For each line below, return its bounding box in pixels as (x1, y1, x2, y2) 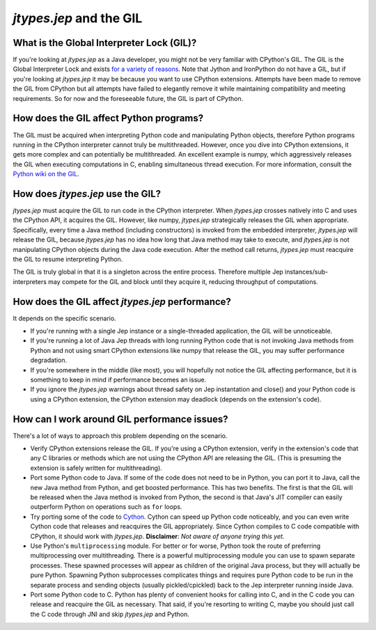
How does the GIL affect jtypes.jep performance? (13, 296, 231, 308)
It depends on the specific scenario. (13, 314, 116, 322)
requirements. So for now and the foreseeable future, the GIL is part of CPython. (13, 94, 244, 102)
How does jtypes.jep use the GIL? (13, 188, 162, 200)
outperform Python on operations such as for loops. (30, 503, 182, 511)
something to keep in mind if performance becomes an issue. (30, 375, 207, 384)
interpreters (13, 277, 47, 285)
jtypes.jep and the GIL (13, 10, 143, 26)
